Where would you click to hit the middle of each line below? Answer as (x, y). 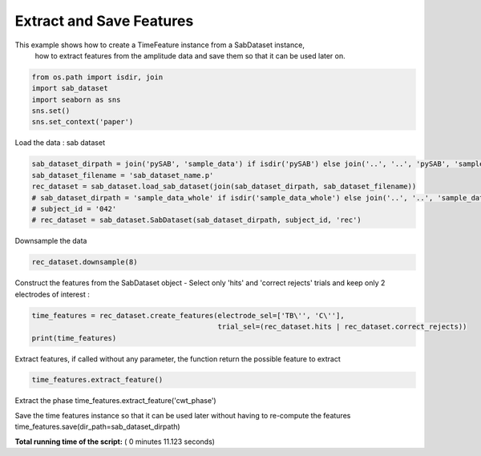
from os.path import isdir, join (97, 77)
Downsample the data (51, 241)
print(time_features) (74, 338)
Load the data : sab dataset (60, 143)
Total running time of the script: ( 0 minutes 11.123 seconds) (115, 442)
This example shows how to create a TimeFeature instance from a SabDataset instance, (160, 45)
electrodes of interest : (52, 294)
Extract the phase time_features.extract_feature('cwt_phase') (115, 401)
